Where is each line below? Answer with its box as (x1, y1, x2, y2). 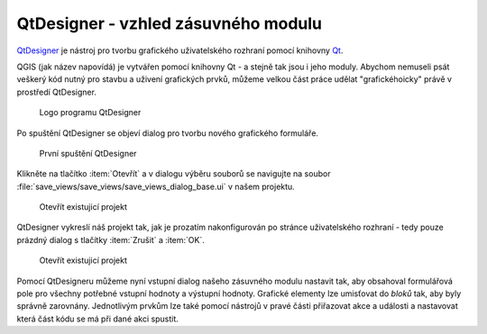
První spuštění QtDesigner (39, 148, 137, 158)
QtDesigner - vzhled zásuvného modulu (16, 14, 322, 33)
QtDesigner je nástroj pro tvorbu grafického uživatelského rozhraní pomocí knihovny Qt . (16, 45, 344, 56)
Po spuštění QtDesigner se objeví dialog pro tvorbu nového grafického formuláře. (16, 127, 319, 139)
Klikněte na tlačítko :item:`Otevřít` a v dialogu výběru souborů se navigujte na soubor (16, 168, 331, 179)
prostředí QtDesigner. (16, 86, 96, 97)
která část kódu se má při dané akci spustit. (16, 313, 179, 324)
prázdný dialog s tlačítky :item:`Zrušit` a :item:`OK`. (16, 234, 205, 245)
